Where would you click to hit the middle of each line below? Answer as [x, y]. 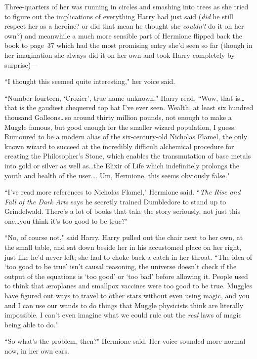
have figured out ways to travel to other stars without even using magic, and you [127, 296]
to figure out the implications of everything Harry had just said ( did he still [119, 16]
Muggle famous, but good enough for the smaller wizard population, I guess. [120, 127]
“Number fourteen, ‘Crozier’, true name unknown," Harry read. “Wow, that [119, 98]
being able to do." [31, 324]
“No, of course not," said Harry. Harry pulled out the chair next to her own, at [124, 237]
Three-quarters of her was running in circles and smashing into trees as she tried [127, 6]
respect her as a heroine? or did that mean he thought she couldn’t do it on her [124, 26]
